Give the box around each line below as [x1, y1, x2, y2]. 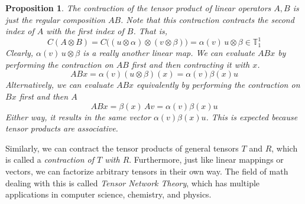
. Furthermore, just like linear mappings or [129, 153, 284, 166]
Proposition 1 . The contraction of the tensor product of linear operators [5, 2, 271, 14]
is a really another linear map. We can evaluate [83, 47, 255, 59]
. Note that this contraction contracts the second [121, 13, 294, 25]
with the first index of [46, 25, 124, 37]
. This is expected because [206, 110, 298, 123]
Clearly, [5, 47, 34, 59]
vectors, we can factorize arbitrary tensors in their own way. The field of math [5, 165, 288, 177]
